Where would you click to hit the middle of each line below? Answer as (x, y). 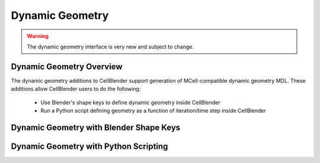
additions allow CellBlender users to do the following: (76, 89)
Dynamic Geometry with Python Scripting (89, 146)
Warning (38, 36)
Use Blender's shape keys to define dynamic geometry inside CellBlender (130, 102)
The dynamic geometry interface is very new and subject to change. (111, 47)
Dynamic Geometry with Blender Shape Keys (96, 127)
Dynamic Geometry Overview (67, 66)
